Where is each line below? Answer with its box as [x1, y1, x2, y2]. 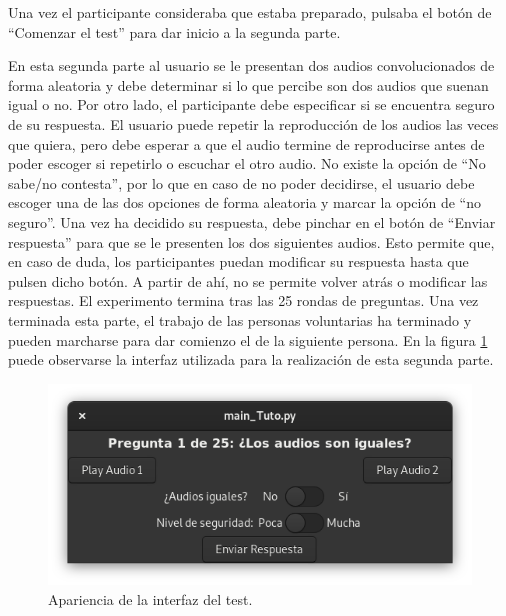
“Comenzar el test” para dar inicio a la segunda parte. [8, 21, 341, 42]
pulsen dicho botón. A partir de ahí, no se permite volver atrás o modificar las [8, 270, 488, 291]
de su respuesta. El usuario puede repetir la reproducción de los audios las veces [8, 113, 499, 134]
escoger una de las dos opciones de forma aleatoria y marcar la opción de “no [8, 192, 481, 213]
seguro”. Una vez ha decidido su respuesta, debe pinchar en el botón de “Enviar [8, 211, 496, 232]
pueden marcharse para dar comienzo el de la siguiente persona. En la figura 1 [8, 329, 488, 350]
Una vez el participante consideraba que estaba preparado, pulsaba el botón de [8, 2, 492, 22]
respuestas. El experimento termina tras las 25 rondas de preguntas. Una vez [8, 290, 479, 311]
